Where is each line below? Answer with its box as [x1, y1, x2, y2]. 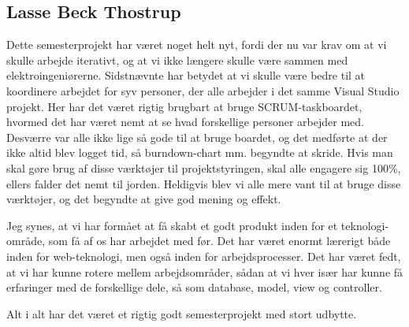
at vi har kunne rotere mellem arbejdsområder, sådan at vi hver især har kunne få [6, 263, 403, 280]
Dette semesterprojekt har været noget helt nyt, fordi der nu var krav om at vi [6, 36, 387, 53]
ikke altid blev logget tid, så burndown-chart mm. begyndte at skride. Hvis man [6, 144, 393, 161]
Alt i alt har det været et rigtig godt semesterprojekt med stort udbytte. [6, 305, 357, 321]
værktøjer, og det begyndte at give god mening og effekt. [6, 191, 281, 207]
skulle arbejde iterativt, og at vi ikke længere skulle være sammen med [6, 51, 348, 68]
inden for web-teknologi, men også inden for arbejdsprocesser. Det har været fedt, [6, 247, 401, 264]
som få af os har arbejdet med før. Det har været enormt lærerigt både [48, 232, 391, 249]
